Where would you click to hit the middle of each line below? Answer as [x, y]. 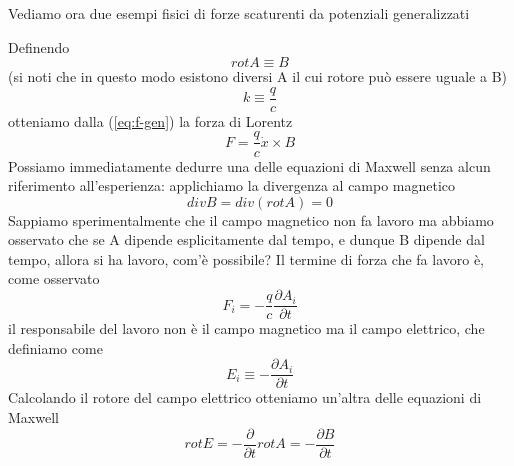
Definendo [39, 46]
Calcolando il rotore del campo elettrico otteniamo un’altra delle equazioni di [245, 397]
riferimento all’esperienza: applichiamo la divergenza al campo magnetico [232, 185]
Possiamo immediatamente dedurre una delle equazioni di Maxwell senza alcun [249, 165]
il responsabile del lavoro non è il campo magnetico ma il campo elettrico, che [246, 328]
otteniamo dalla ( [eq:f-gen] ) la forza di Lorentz [150, 120]
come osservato [54, 278]
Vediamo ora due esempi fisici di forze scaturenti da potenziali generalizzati [239, 13]
